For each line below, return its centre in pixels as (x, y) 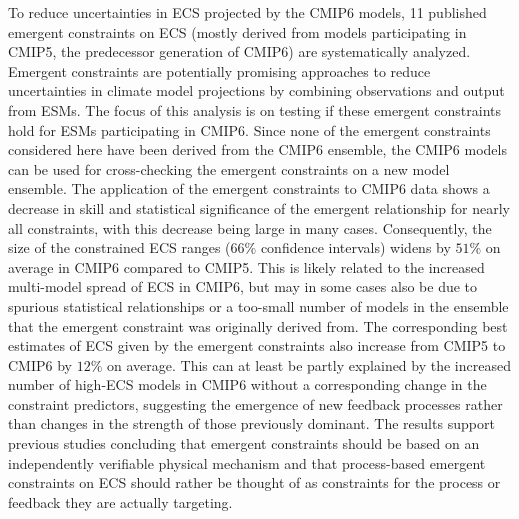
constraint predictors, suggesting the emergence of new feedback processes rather (255, 403)
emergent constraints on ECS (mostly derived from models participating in (237, 31)
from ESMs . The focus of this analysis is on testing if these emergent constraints (255, 109)
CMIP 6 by (40, 364)
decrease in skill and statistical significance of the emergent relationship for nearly (259, 207)
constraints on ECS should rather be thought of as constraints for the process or (254, 482)
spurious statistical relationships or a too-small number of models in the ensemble (258, 305)
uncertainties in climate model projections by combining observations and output (256, 90)
